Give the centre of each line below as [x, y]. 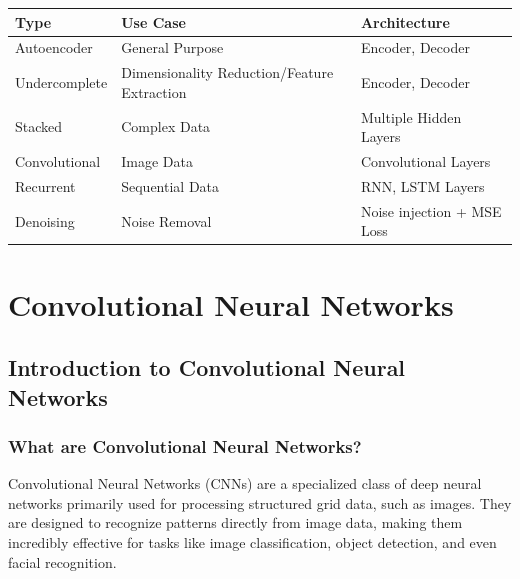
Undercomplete [61, 81]
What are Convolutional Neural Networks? [185, 445]
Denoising [45, 220]
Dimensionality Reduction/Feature [227, 72]
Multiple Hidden [411, 116]
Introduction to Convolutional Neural [207, 367]
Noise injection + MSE [431, 210]
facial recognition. [62, 561]
